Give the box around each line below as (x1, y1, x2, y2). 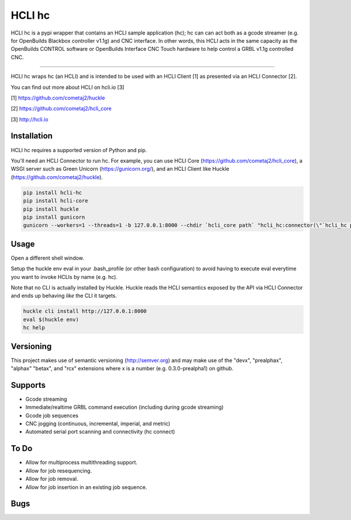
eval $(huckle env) (23, 316, 79, 323)
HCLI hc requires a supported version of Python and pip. (11, 146, 147, 153)
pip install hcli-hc (23, 189, 82, 196)
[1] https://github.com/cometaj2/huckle (11, 94, 105, 101)
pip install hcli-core (23, 198, 88, 204)
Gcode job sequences (25, 412, 79, 419)
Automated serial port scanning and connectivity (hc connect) (25, 428, 175, 435)
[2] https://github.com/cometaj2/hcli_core (11, 105, 112, 112)
